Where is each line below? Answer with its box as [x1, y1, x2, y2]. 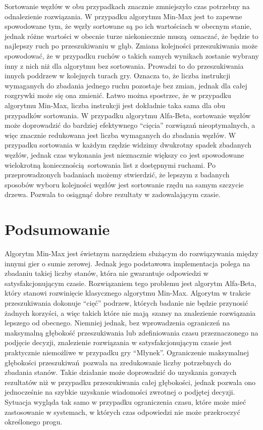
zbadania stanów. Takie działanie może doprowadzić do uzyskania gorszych [5, 367, 237, 377]
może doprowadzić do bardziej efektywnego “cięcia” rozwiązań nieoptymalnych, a [5, 120, 255, 130]
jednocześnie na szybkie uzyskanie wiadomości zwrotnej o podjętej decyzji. [5, 387, 235, 397]
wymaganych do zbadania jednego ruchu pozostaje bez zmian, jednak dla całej [5, 80, 247, 90]
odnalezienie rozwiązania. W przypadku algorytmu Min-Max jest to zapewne [5, 11, 242, 21]
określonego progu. [5, 416, 63, 427]
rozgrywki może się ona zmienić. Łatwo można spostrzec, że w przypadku [5, 90, 231, 101]
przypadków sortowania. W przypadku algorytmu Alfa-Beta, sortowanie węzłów [5, 110, 251, 120]
